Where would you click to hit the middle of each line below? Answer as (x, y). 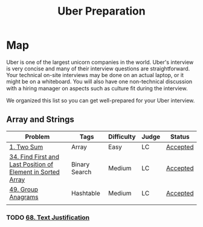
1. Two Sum (26, 147)
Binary (81, 164)
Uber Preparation (101, 11)
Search (82, 172)
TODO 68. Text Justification (48, 217)
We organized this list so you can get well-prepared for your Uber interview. (101, 100)
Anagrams (24, 197)
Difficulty (122, 137)
